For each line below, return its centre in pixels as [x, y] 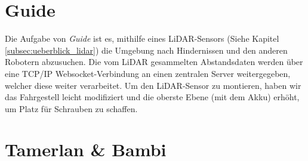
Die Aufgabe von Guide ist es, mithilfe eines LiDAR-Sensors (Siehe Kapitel [142, 38]
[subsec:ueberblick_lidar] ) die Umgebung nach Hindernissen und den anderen [146, 50]
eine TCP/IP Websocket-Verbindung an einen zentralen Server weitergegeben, [148, 73]
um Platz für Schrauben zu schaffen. [71, 108]
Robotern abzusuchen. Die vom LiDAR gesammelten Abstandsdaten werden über [154, 62]
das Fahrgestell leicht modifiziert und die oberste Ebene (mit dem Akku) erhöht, [152, 97]
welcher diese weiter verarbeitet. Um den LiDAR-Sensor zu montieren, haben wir [153, 85]
